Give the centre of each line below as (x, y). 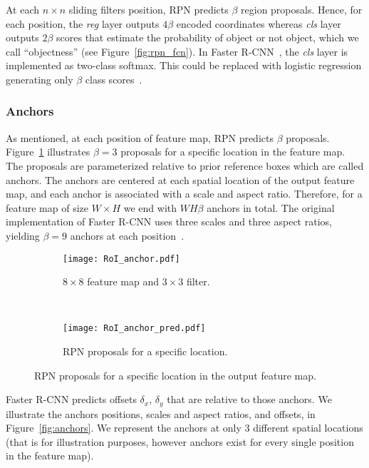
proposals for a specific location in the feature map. (233, 152)
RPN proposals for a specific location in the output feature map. (175, 375)
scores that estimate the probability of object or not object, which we (208, 37)
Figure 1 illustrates (48, 152)
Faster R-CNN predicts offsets (71, 399)
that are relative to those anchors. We (249, 399)
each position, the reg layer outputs (83, 23)
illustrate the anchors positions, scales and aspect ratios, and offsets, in (161, 413)
